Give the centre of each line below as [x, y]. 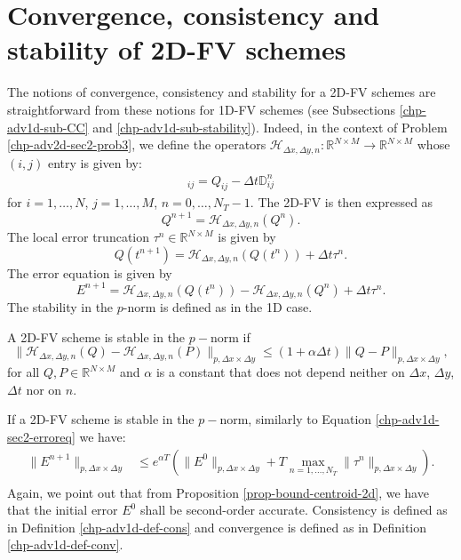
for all [24, 372]
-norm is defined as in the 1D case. [218, 307]
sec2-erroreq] [41, 436]
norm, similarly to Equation [296, 419]
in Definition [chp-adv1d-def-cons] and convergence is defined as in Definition [217, 527]
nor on [44, 389]
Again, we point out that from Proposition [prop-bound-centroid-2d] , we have [218, 492]
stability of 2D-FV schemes [177, 49]
